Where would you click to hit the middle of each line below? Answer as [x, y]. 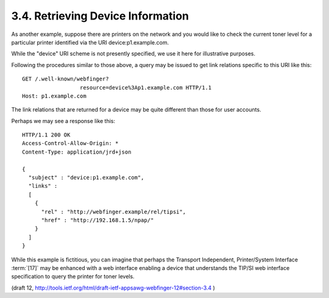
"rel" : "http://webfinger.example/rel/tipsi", [113, 211]
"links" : [43, 186]
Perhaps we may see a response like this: [63, 121]
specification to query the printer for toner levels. [73, 277]
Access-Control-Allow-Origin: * [70, 144]
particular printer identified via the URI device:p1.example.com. [90, 42]
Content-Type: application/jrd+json [77, 152]
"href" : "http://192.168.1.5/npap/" [97, 220]
